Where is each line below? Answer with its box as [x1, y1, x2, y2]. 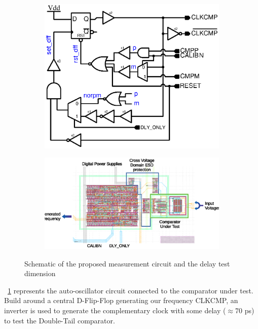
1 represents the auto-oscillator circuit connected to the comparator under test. [8, 285, 253, 295]
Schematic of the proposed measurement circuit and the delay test [24, 258, 230, 268]
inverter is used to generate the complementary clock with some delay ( [4, 305, 226, 315]
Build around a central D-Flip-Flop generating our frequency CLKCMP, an [4, 295, 238, 306]
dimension [24, 268, 56, 279]
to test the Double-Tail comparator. [4, 315, 115, 325]
